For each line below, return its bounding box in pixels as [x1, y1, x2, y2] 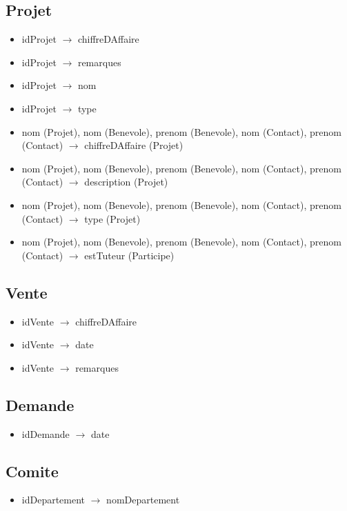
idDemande [21, 426, 70, 441]
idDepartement [21, 492, 86, 507]
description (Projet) [84, 174, 168, 189]
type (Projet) [84, 211, 141, 226]
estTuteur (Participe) [84, 248, 175, 262]
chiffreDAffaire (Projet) [84, 138, 184, 152]
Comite [6, 460, 59, 481]
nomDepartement [106, 492, 180, 507]
